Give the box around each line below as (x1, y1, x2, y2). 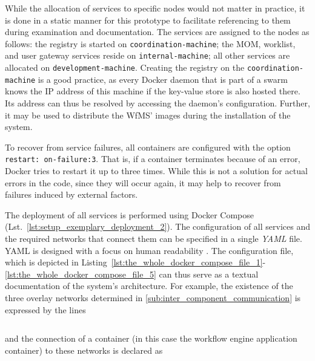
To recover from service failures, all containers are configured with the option (5, 140, 291, 153)
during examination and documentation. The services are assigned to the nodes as (5, 25, 310, 38)
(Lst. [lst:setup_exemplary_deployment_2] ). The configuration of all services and (5, 220, 310, 233)
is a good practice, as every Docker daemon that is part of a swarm (38, 73, 288, 85)
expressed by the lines (5, 303, 86, 316)
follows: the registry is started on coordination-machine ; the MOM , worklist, (5, 37, 296, 50)
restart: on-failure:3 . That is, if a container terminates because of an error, (5, 152, 300, 165)
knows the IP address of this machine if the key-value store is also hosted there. (5, 85, 300, 97)
